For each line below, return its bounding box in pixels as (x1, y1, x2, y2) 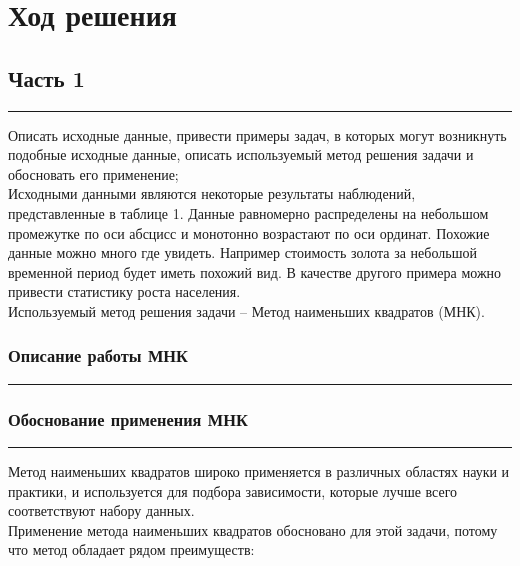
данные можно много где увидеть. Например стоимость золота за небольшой (8, 242, 477, 263)
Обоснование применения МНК (8, 406, 248, 431)
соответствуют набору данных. (8, 500, 195, 521)
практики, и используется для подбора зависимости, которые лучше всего (8, 480, 458, 501)
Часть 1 (8, 62, 85, 93)
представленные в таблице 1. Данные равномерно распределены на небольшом (8, 202, 489, 223)
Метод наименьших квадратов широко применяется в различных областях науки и (8, 460, 510, 481)
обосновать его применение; (8, 163, 179, 184)
